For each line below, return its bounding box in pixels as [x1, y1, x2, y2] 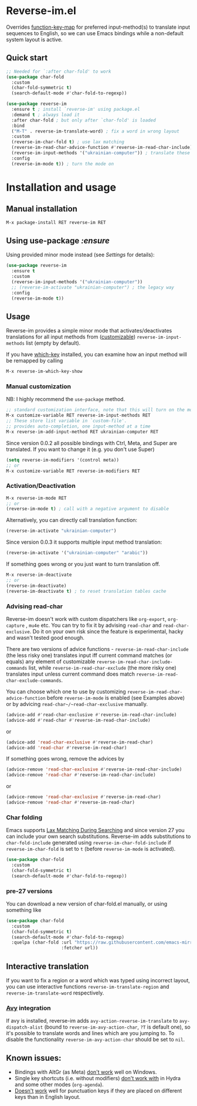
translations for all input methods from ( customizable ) [6, 333, 136, 341]
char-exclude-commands [6, 677, 62, 684]
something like [6, 906, 42, 913]
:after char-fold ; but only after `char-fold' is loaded [11, 117, 157, 123]
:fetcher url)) [61, 945, 98, 951]
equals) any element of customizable [6, 658, 96, 665]
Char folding [6, 813, 43, 822]
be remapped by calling [6, 357, 63, 364]
